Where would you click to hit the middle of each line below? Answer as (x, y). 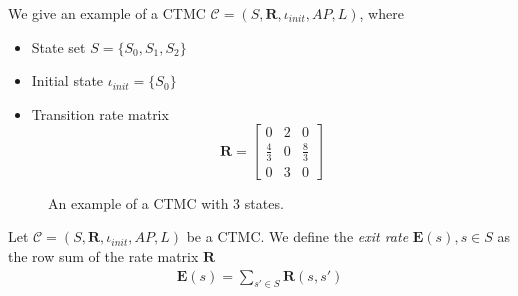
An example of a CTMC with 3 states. (166, 202)
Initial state (67, 80)
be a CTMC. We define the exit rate (297, 236)
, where (381, 13)
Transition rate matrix (100, 113)
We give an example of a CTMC (107, 13)
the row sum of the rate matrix (103, 256)
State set (58, 46)
